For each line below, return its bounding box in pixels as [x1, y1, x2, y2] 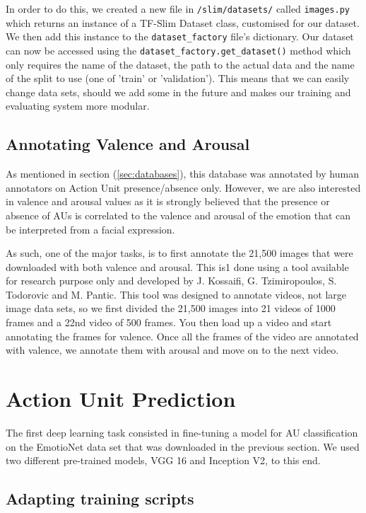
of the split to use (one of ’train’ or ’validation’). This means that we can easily [6, 71, 350, 86]
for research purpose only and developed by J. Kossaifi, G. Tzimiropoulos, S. [6, 273, 337, 288]
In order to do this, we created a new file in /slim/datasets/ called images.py [6, 1, 350, 16]
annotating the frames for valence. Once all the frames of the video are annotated [6, 328, 359, 343]
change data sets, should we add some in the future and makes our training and [6, 84, 351, 99]
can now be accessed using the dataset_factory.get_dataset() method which [6, 42, 351, 57]
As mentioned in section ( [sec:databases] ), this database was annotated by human [6, 166, 359, 181]
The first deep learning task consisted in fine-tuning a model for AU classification [6, 425, 358, 439]
